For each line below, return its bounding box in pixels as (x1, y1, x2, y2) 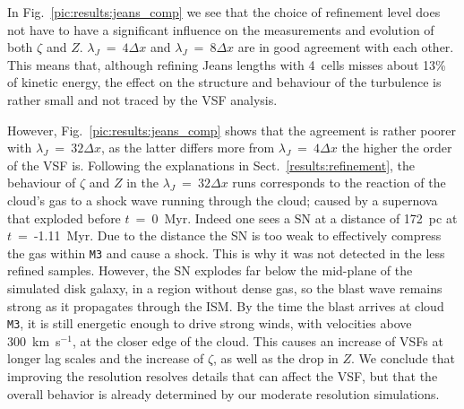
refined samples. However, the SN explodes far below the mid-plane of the (7, 261, 413, 280)
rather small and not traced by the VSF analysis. (7, 90, 278, 109)
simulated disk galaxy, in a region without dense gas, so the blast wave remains (7, 278, 443, 297)
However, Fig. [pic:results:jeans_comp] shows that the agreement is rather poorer (7, 120, 457, 139)
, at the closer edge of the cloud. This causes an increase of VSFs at (72, 331, 443, 350)
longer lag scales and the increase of (7, 349, 204, 368)
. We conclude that (351, 349, 455, 368)
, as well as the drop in (213, 349, 339, 368)
